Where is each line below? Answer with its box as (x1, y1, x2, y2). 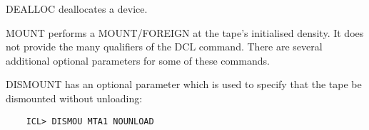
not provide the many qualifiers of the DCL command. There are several (6, 39, 323, 54)
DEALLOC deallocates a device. (6, 1, 148, 16)
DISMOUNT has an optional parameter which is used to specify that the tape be (6, 77, 362, 92)
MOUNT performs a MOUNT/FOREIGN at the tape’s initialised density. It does (6, 25, 364, 40)
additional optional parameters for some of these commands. (6, 53, 270, 67)
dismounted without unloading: (6, 90, 143, 105)
